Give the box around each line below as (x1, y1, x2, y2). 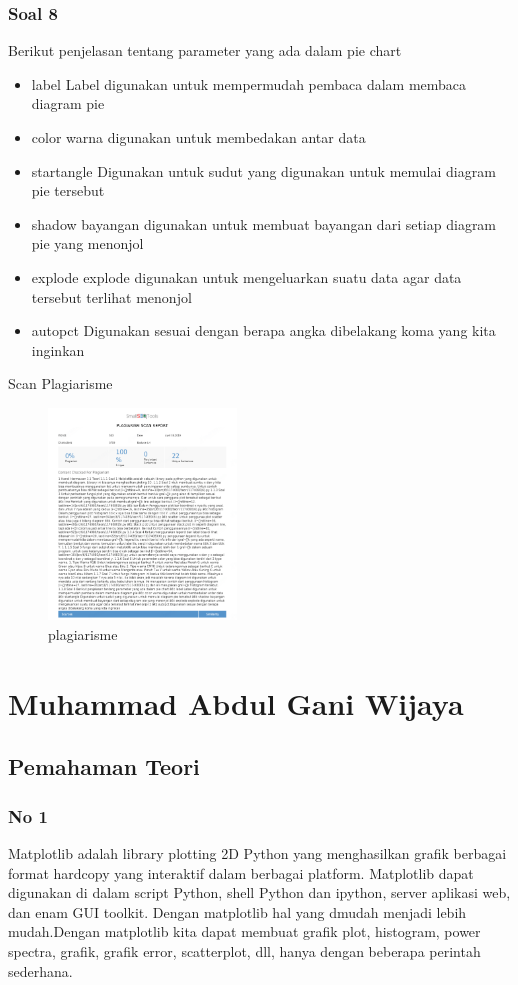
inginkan (31, 339, 85, 360)
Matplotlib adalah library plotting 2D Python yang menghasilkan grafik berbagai (8, 842, 507, 863)
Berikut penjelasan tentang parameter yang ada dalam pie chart (8, 40, 402, 61)
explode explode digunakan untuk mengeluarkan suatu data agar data (31, 266, 462, 287)
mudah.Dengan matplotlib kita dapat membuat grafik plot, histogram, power (8, 921, 481, 942)
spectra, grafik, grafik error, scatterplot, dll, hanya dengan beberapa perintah (8, 940, 481, 961)
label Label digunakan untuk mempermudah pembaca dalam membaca (31, 73, 467, 94)
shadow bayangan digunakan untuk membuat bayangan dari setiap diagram (31, 213, 497, 234)
